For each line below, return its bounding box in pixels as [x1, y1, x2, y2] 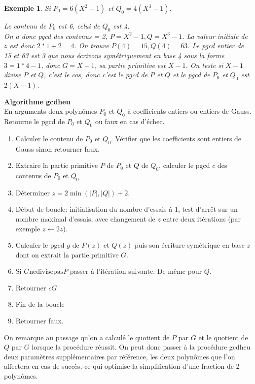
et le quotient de [198, 332, 248, 342]
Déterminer [15, 187, 50, 197]
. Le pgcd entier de [187, 40, 244, 51]
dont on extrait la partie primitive [15, 249, 119, 259]
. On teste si [185, 60, 223, 70]
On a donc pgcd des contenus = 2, [4, 31, 108, 41]
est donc [9, 40, 35, 51]
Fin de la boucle [15, 299, 65, 309]
